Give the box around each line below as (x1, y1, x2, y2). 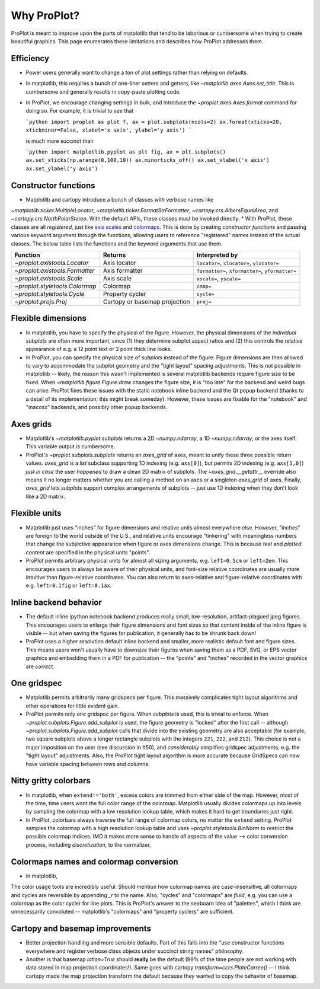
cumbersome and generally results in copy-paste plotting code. (25, 88, 181, 95)
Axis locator (103, 259, 136, 267)
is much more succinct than (25, 137, 94, 145)
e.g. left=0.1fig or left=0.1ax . (25, 582, 112, 589)
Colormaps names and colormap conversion (11, 857, 178, 867)
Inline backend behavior (11, 598, 102, 608)
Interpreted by (196, 251, 238, 259)
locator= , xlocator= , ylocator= (196, 259, 280, 267)
